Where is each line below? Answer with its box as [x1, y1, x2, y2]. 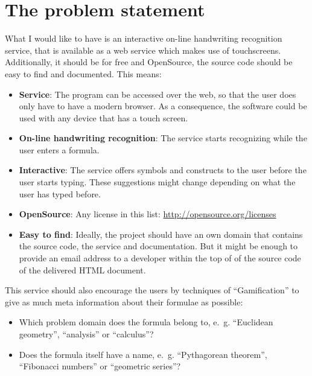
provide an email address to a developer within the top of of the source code [19, 252, 301, 264]
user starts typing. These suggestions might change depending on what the [19, 176, 296, 188]
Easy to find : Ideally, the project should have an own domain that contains [19, 228, 303, 240]
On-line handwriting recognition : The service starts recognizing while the [19, 132, 307, 144]
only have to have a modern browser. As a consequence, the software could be [19, 100, 307, 112]
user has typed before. [19, 187, 101, 200]
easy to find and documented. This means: [5, 67, 162, 80]
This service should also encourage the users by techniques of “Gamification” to [5, 284, 299, 296]
